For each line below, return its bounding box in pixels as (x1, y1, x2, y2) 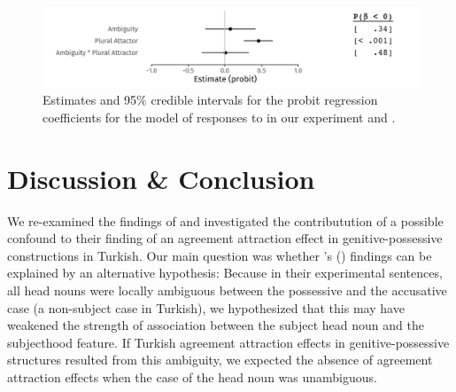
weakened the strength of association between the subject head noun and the (7, 316, 424, 334)
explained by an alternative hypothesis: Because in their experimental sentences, (7, 263, 443, 282)
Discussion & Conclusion (7, 160, 315, 196)
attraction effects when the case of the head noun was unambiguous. (7, 367, 377, 386)
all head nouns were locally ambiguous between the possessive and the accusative (7, 280, 447, 299)
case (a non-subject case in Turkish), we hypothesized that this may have (7, 298, 405, 317)
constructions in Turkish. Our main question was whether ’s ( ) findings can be (7, 246, 432, 264)
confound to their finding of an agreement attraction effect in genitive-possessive (7, 229, 443, 247)
